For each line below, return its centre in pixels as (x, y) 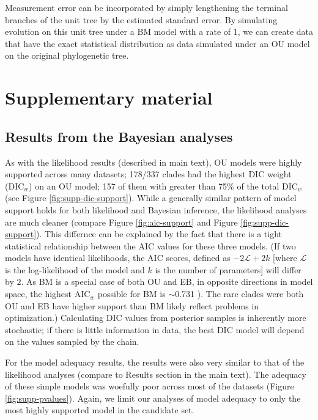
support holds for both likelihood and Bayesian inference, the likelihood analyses (156, 209)
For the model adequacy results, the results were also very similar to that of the (155, 362)
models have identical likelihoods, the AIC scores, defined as (118, 258)
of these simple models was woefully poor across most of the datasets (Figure (150, 386)
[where (285, 258)
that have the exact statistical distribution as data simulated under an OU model (157, 43)
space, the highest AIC (48, 294)
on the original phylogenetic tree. (67, 55)
